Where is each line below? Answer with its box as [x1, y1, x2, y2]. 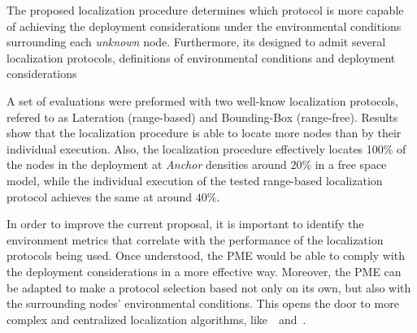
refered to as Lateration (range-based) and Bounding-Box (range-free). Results [7, 108, 398, 125]
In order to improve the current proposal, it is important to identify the [7, 215, 364, 232]
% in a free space [302, 156, 387, 173]
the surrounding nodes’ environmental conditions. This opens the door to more [7, 295, 399, 312]
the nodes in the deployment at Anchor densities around [7, 156, 287, 173]
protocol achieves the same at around [7, 188, 193, 205]
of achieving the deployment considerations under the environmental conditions [7, 17, 402, 34]
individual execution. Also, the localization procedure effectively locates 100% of [7, 140, 406, 157]
